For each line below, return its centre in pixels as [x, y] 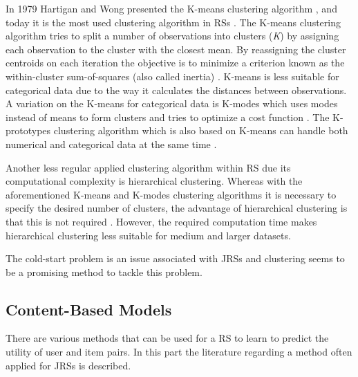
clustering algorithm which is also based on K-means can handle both [201, 130]
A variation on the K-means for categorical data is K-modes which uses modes [172, 103]
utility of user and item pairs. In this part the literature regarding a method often [179, 352]
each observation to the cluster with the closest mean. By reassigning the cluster [176, 49]
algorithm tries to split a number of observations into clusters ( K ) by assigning [172, 36]
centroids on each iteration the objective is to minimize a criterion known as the [175, 63]
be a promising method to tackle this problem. [104, 272]
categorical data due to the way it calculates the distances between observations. [176, 90]
